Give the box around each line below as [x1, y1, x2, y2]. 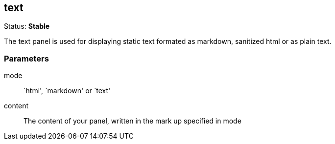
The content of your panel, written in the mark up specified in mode [24, 117, 241, 125]
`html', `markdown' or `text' [24, 86, 111, 95]
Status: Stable [4, 22, 50, 31]
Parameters [4, 53, 49, 63]
